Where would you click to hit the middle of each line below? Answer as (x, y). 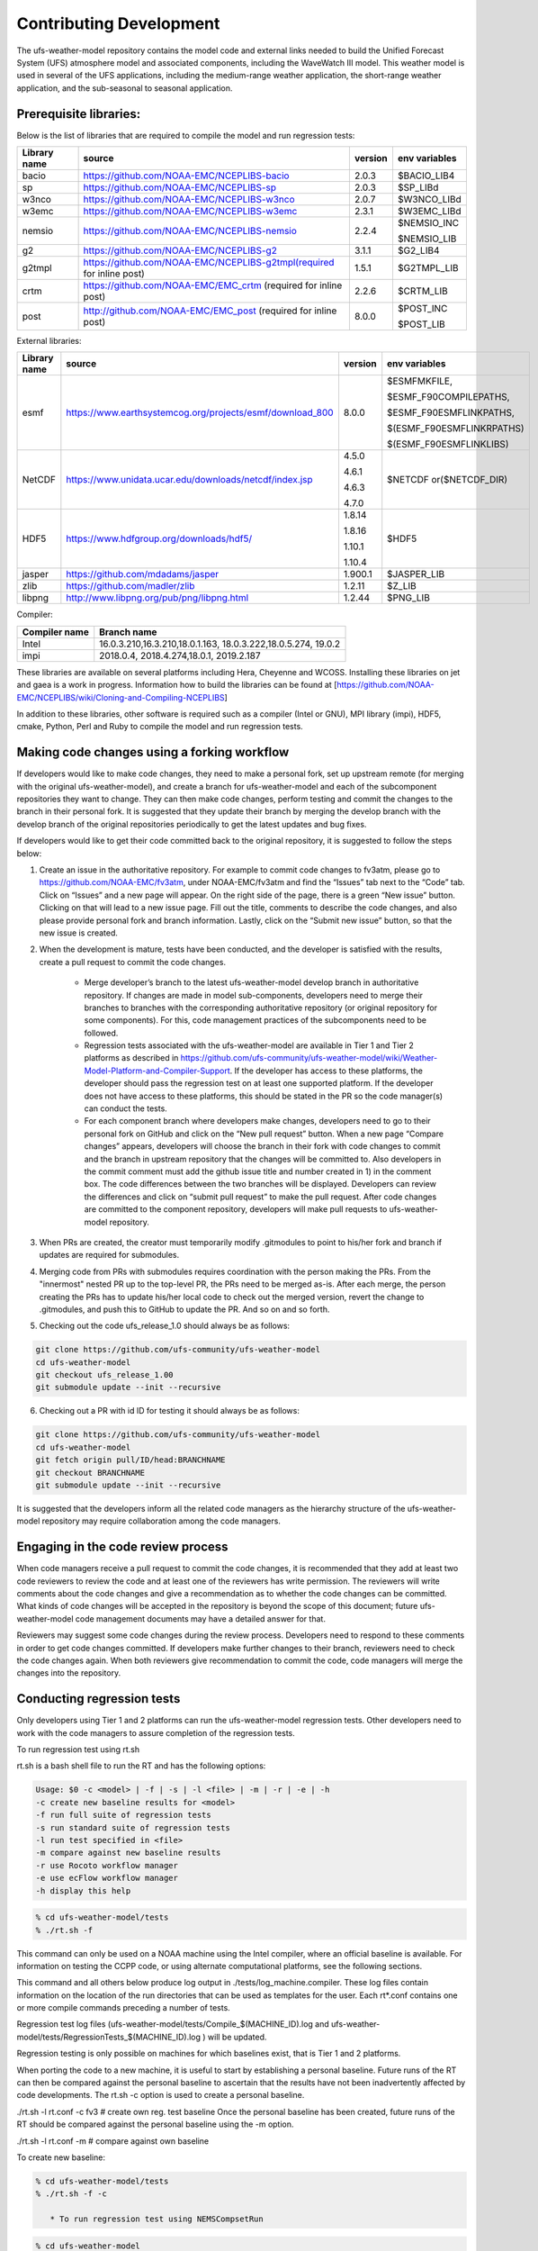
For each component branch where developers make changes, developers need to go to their (257, 1121)
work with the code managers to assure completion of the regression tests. (156, 1732)
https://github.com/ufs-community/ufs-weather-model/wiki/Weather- (309, 1058)
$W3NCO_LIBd (430, 200)
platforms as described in (131, 1058)
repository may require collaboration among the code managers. (161, 1521)
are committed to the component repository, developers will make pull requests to (236, 1209)
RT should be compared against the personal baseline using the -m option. (155, 2124)
